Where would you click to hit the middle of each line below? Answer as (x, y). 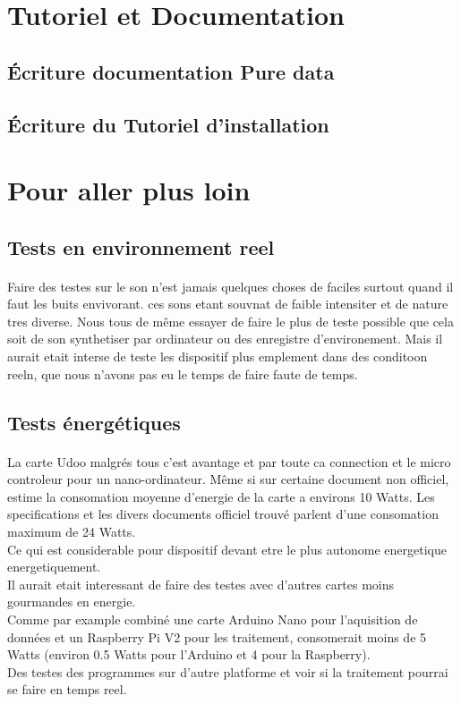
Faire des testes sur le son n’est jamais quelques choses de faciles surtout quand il (230, 286)
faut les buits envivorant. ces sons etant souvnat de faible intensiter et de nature (228, 304)
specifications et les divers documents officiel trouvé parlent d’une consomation (223, 514)
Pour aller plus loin (129, 190)
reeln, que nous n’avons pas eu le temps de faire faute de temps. (183, 373)
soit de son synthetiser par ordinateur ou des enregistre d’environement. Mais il (225, 339)
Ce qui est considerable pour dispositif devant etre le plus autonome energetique (227, 549)
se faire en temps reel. (67, 689)
